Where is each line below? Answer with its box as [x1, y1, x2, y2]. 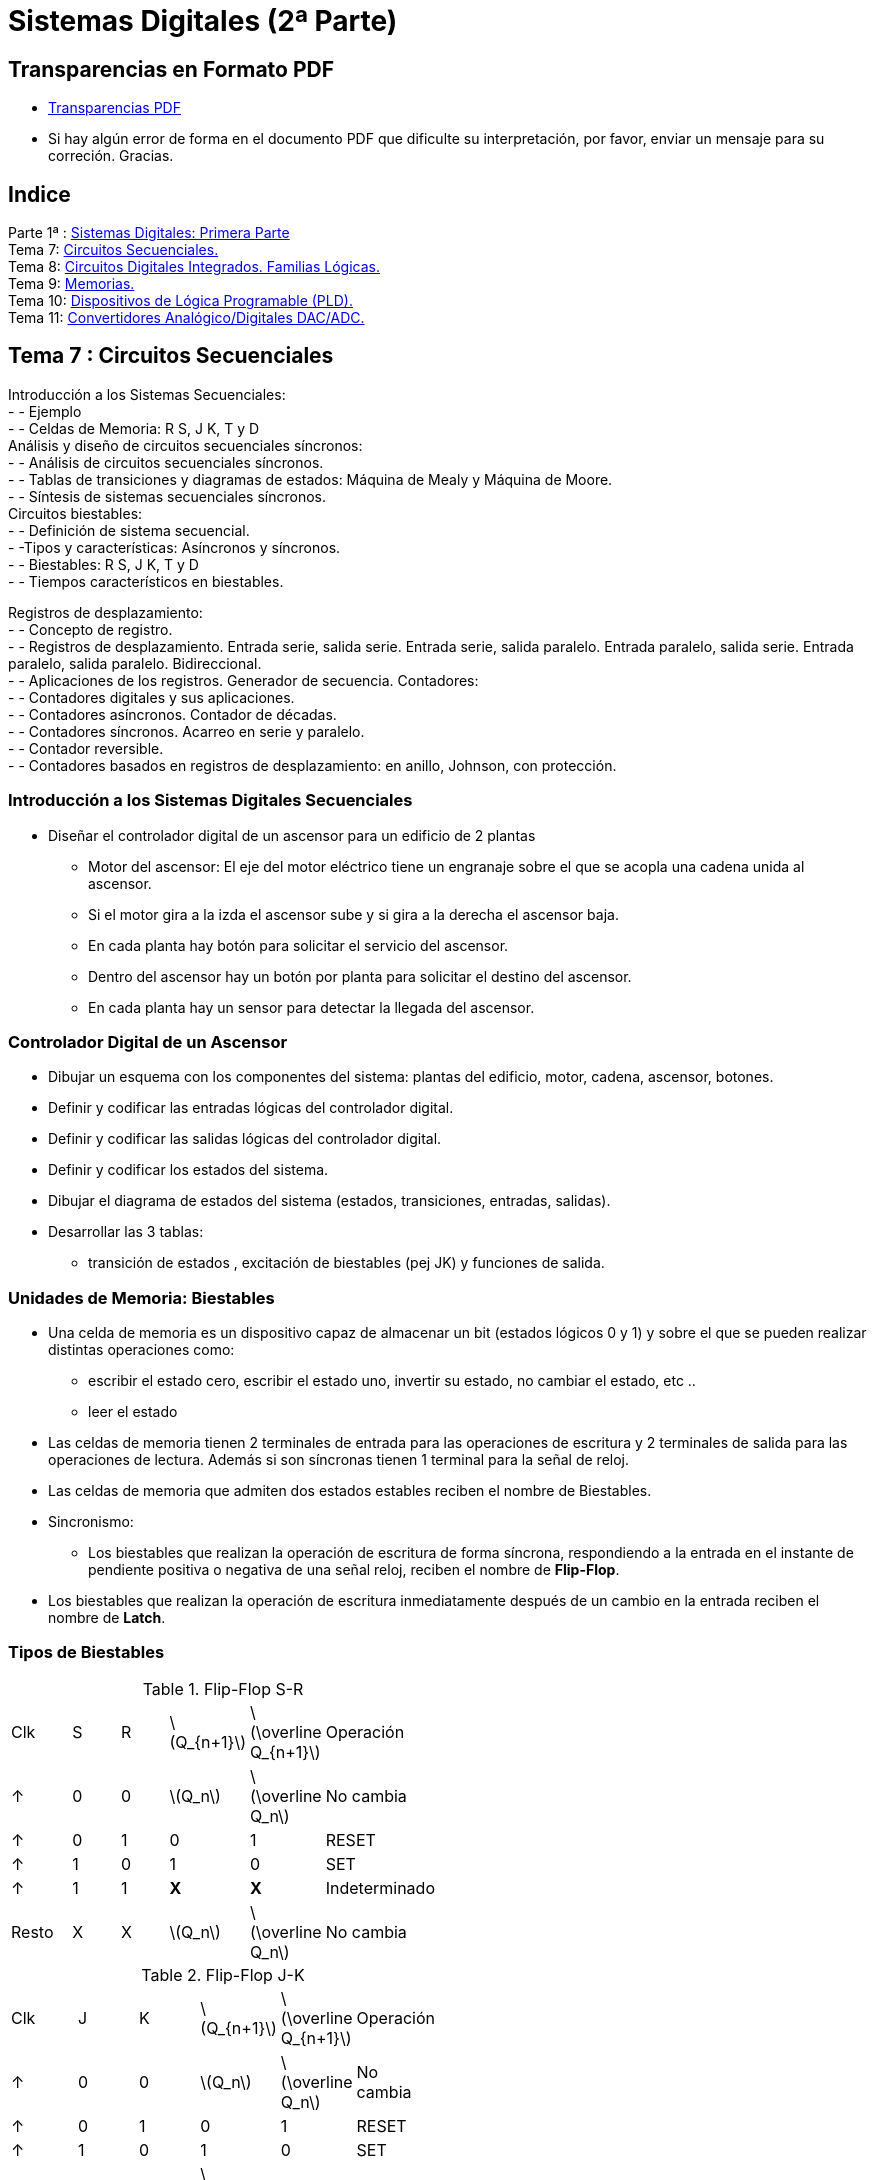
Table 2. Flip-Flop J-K [141, 1964, 305, 1985]
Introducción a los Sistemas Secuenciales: [8, 385, 286, 403]
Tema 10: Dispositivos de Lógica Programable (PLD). [8, 292, 353, 310]
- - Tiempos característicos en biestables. [8, 572, 284, 590]
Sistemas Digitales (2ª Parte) [8, 4, 398, 38]
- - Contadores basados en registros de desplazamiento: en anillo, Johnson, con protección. [8, 756, 617, 774]
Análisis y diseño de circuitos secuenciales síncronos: [8, 436, 363, 454]
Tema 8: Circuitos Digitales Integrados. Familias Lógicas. [8, 258, 380, 276]
